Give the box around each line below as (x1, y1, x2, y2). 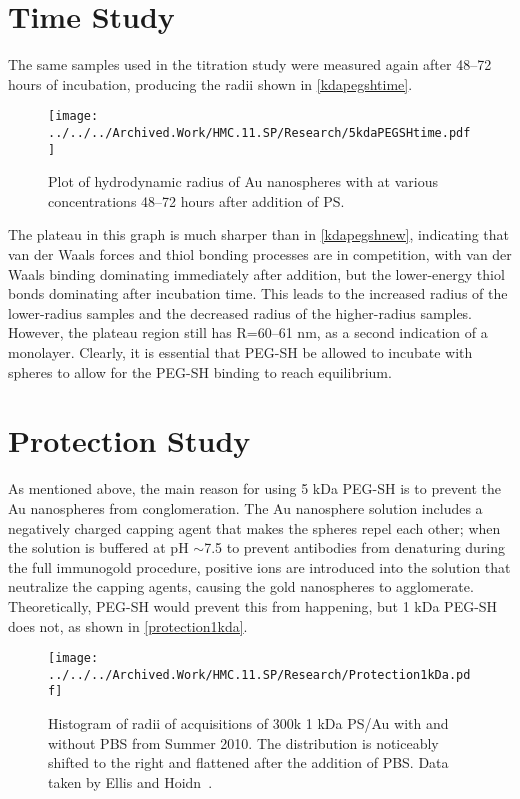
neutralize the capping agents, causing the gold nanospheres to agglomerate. (8, 576, 474, 597)
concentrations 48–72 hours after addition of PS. (48, 190, 345, 211)
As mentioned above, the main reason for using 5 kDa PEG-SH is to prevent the (8, 478, 502, 499)
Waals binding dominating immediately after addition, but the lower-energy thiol (8, 263, 505, 284)
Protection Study (8, 420, 251, 461)
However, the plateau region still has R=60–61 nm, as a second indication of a (8, 322, 488, 343)
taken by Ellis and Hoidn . (48, 771, 213, 792)
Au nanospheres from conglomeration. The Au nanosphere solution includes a (8, 497, 483, 518)
